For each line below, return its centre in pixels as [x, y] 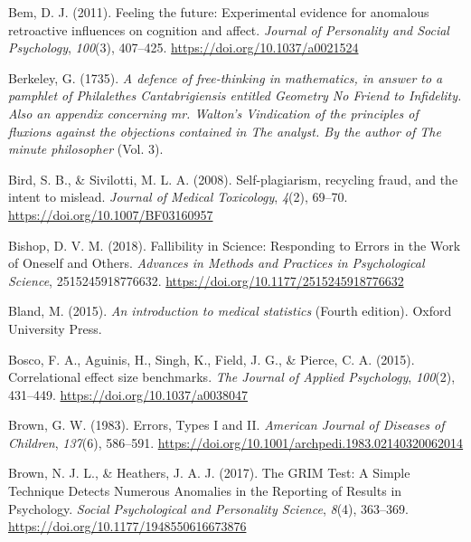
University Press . [55, 328]
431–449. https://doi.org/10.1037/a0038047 [128, 394]
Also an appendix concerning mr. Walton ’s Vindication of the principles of [213, 113]
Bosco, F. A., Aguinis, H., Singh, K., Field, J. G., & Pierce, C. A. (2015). [212, 359]
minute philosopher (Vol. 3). [86, 149]
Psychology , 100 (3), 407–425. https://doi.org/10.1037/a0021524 [184, 48]
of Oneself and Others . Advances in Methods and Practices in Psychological [217, 263]
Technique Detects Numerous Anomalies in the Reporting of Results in [205, 491]
